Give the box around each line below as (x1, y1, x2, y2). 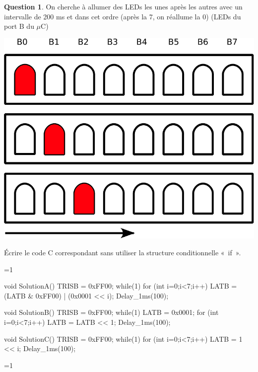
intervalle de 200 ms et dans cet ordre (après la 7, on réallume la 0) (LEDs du (4, 11, 241, 21)
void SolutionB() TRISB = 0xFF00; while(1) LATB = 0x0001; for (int (4, 307, 219, 317)
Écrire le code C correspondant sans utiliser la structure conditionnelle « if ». (4, 247, 241, 257)
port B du (4, 21, 34, 31)
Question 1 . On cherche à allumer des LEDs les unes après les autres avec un (4, 1, 243, 11)
